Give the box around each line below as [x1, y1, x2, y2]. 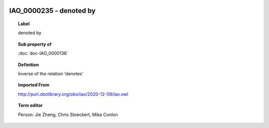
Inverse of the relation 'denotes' [18, 70, 84, 76]
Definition [18, 62, 39, 67]
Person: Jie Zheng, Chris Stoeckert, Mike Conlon [18, 112, 118, 118]
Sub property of [18, 41, 52, 47]
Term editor [18, 102, 43, 109]
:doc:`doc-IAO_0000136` [18, 50, 68, 57]
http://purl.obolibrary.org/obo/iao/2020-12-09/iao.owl [18, 91, 129, 97]
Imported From [18, 82, 50, 88]
